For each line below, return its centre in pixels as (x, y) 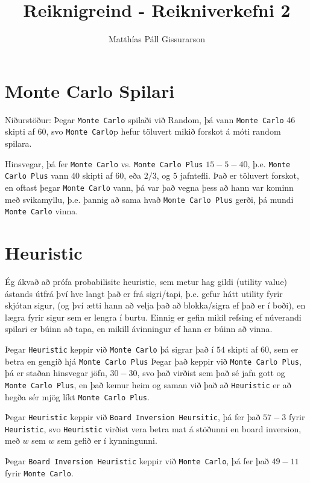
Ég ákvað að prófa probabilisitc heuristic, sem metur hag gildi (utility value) (146, 281)
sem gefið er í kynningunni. (107, 440)
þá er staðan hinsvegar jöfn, (56, 373)
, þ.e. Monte (269, 163)
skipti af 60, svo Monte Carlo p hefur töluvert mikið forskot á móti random (143, 131)
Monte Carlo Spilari (90, 90)
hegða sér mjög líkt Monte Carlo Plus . (77, 396)
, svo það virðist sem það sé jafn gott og (211, 373)
